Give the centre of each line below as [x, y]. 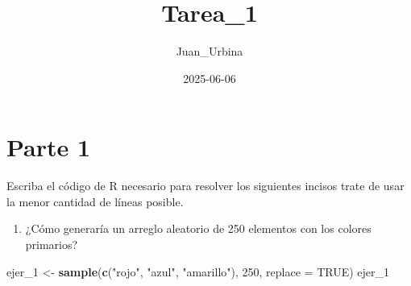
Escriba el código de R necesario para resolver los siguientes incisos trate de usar [205, 186]
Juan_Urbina [210, 51]
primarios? [52, 245]
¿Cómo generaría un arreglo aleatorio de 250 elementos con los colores [198, 228]
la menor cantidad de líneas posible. [95, 201]
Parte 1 [49, 147]
